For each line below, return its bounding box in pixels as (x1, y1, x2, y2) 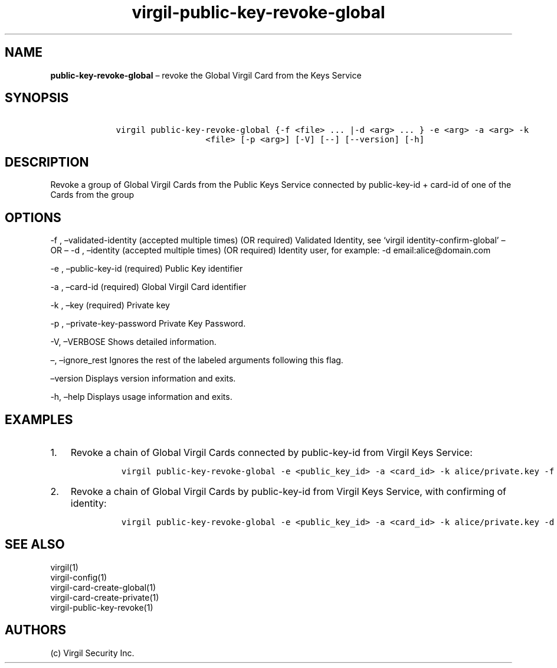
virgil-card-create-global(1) (50, 582, 156, 592)
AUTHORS (5, 623, 67, 638)
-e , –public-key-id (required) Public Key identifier (50, 263, 243, 274)
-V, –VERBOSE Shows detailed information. (50, 337, 217, 347)
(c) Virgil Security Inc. (50, 647, 135, 658)
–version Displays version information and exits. (50, 373, 236, 384)
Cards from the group (50, 190, 135, 200)
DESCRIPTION (5, 154, 89, 170)
